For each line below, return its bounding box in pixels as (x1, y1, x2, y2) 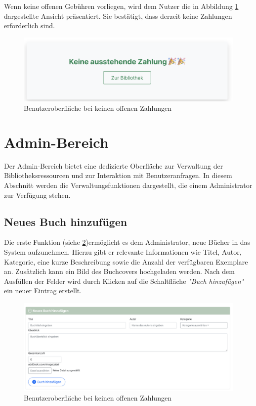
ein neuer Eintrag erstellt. (4, 285, 82, 296)
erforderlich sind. (4, 20, 55, 31)
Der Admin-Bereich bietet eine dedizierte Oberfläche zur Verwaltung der (4, 160, 223, 171)
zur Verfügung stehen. (4, 189, 71, 200)
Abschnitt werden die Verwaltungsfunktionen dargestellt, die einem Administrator (4, 180, 253, 190)
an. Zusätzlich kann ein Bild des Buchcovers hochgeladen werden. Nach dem (4, 266, 235, 276)
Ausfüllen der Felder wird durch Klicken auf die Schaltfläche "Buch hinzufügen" (4, 275, 244, 286)
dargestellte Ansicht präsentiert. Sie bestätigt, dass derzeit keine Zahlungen (4, 10, 232, 21)
